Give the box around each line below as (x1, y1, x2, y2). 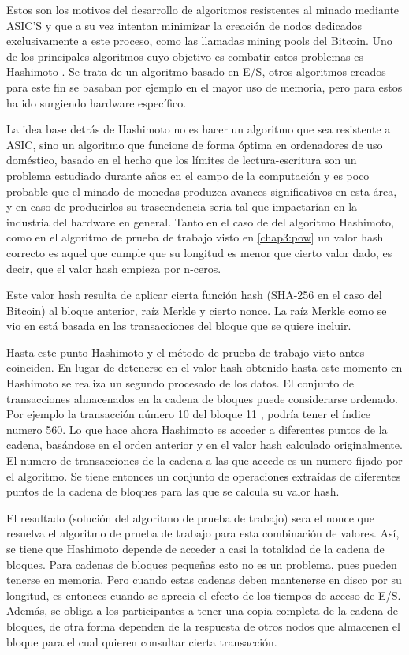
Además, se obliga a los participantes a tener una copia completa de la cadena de (6, 602, 398, 619)
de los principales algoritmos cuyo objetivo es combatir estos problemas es (6, 47, 363, 64)
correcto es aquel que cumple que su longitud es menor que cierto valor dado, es (6, 244, 392, 260)
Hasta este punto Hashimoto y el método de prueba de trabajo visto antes (6, 343, 365, 360)
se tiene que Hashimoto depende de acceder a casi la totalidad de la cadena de (6, 541, 385, 556)
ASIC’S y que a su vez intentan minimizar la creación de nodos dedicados (6, 17, 363, 33)
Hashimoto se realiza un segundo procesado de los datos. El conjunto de (6, 375, 354, 391)
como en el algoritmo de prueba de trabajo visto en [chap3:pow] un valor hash (6, 229, 384, 245)
